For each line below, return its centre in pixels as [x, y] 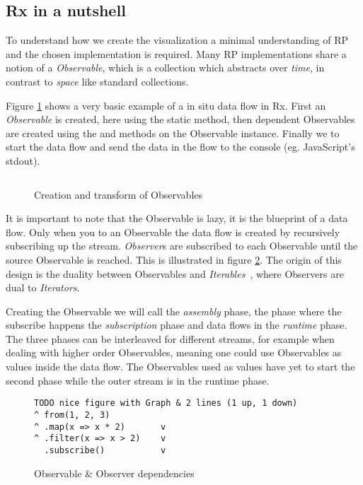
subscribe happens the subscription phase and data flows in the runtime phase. [177, 325]
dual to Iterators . [43, 287]
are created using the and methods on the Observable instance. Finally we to [173, 133]
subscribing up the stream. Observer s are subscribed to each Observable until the [182, 246]
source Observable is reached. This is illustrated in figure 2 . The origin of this [174, 259]
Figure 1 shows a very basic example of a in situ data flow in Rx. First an [166, 105]
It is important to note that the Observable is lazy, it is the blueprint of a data [177, 218]
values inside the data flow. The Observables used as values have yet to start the [180, 367]
